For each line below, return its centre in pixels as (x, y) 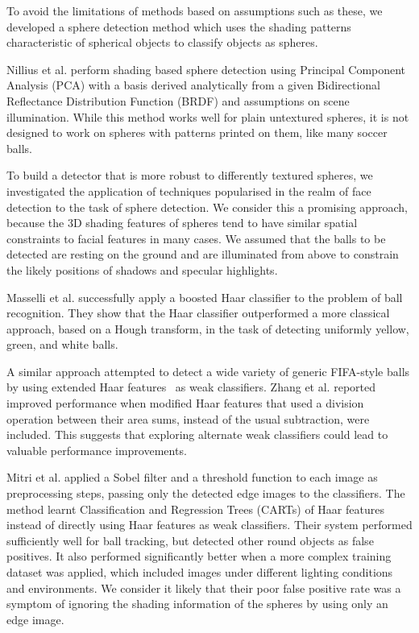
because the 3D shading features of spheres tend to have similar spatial (182, 223)
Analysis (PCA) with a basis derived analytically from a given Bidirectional (194, 85)
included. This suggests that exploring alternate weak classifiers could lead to (197, 434)
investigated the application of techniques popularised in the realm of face (189, 190)
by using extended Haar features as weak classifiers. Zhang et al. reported (191, 387)
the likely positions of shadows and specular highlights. (142, 269)
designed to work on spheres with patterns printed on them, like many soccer (197, 132)
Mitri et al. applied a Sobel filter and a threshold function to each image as (192, 477)
